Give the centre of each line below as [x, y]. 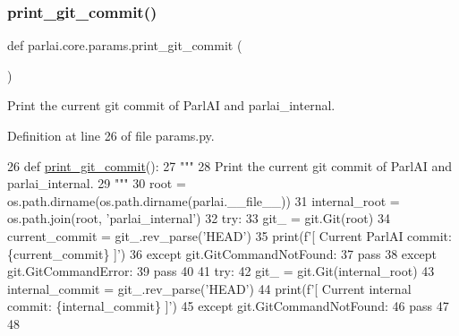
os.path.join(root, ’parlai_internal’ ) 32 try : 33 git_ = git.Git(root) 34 [199, 218]
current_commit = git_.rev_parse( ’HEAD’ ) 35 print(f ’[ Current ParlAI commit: [229, 235]
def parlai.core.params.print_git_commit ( [125, 45]
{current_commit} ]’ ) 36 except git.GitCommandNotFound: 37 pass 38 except [222, 253]
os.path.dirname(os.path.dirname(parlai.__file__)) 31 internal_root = [204, 200]
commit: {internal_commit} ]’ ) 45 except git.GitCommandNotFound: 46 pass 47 [228, 306]
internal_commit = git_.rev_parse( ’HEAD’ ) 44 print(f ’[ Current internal [209, 288]
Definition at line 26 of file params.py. [111, 135]
